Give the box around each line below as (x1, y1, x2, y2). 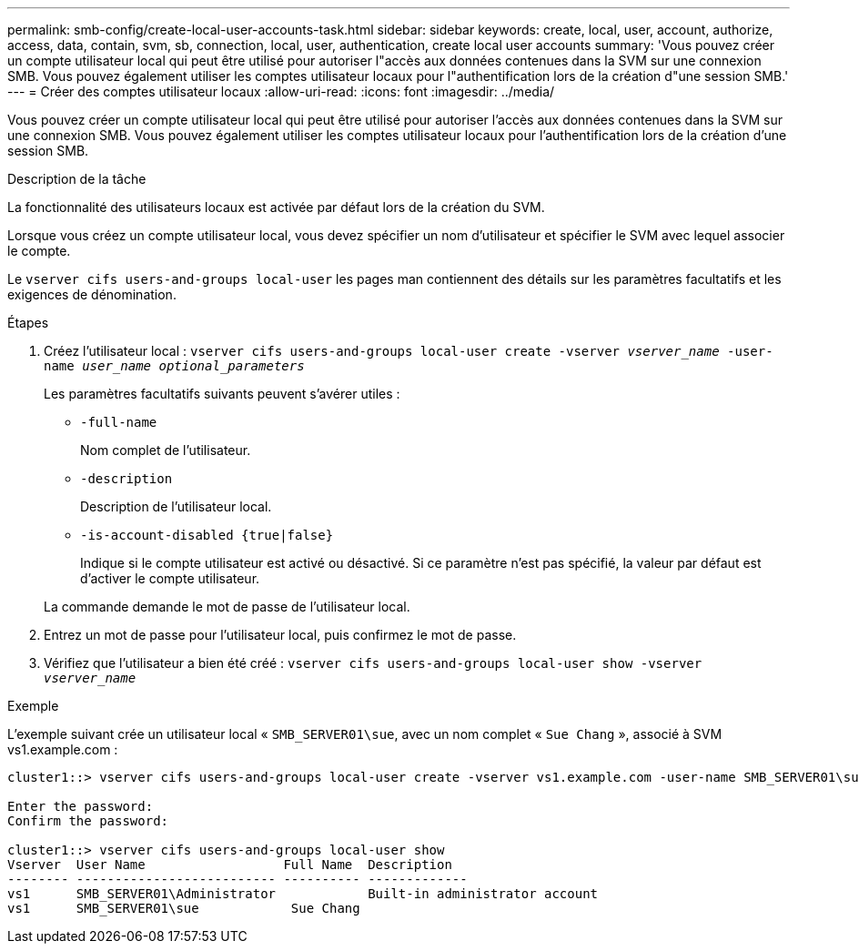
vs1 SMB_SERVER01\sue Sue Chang (7, 901, 360, 916)
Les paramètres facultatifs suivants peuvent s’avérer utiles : (44, 386, 400, 401)
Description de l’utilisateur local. (80, 499, 272, 514)
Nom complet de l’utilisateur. (80, 442, 251, 458)
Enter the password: (7, 799, 154, 814)
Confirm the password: (7, 814, 169, 828)
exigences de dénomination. (7, 287, 177, 302)
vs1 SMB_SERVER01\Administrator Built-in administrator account (7, 886, 599, 901)
